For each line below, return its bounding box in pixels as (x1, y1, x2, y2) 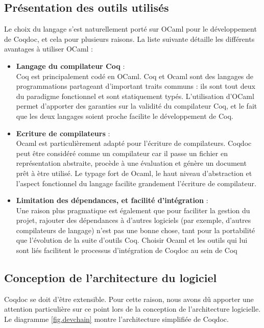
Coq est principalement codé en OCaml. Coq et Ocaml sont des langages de (16, 70, 254, 81)
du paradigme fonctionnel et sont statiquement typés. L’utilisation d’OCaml (16, 90, 254, 101)
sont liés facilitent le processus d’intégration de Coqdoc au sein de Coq (16, 245, 237, 256)
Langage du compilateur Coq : (16, 60, 125, 71)
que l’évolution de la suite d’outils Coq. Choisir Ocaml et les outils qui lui (16, 235, 248, 245)
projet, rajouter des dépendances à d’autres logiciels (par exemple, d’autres (16, 215, 251, 225)
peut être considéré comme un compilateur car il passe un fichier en (16, 147, 228, 158)
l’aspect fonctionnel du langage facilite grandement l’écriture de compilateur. (16, 178, 256, 188)
